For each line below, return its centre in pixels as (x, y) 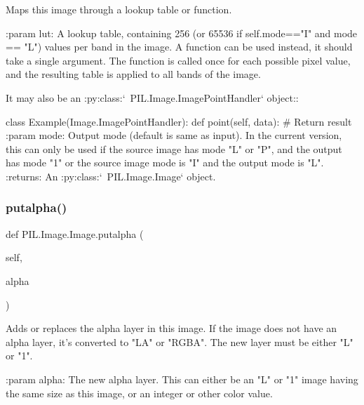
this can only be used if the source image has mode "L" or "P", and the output (174, 148)
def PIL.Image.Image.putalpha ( (75, 233)
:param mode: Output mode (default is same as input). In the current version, (174, 135)
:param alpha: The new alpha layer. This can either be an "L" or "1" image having (182, 379)
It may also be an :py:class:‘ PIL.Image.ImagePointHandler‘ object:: (152, 97)
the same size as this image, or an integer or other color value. (139, 393)
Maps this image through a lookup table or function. (119, 9)
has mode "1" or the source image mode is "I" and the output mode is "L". (165, 162)
